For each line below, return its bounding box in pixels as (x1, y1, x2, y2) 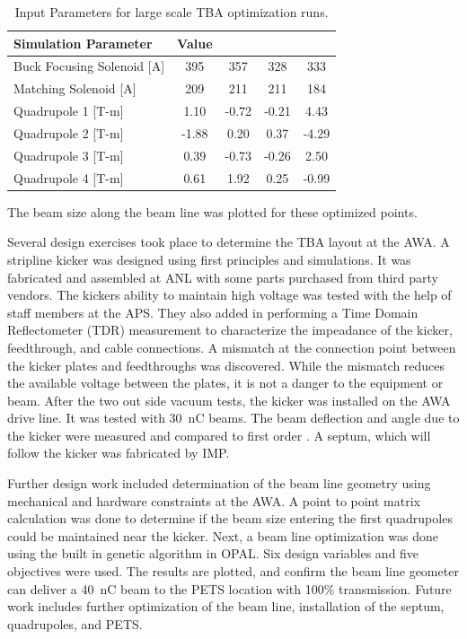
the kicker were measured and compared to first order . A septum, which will (7, 425, 431, 444)
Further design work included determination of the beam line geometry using (7, 474, 431, 493)
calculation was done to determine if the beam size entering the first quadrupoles (7, 509, 453, 528)
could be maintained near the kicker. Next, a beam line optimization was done (7, 526, 439, 545)
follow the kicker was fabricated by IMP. (7, 443, 230, 462)
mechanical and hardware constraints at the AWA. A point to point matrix (7, 491, 420, 510)
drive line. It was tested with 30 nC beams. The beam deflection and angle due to (7, 408, 460, 427)
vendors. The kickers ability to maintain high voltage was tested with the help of (7, 285, 452, 304)
